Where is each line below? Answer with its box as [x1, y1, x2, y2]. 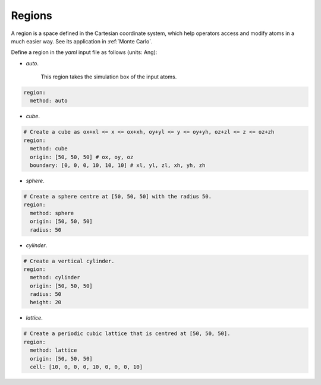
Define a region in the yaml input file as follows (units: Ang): [11, 49, 158, 56]
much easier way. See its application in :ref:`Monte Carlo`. [11, 37, 153, 45]
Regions [11, 9, 53, 22]
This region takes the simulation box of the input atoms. [40, 73, 177, 80]
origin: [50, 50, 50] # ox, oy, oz [30, 153, 134, 160]
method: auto [30, 97, 68, 104]
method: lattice [30, 347, 77, 354]
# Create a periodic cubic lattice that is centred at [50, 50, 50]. [23, 330, 231, 337]
